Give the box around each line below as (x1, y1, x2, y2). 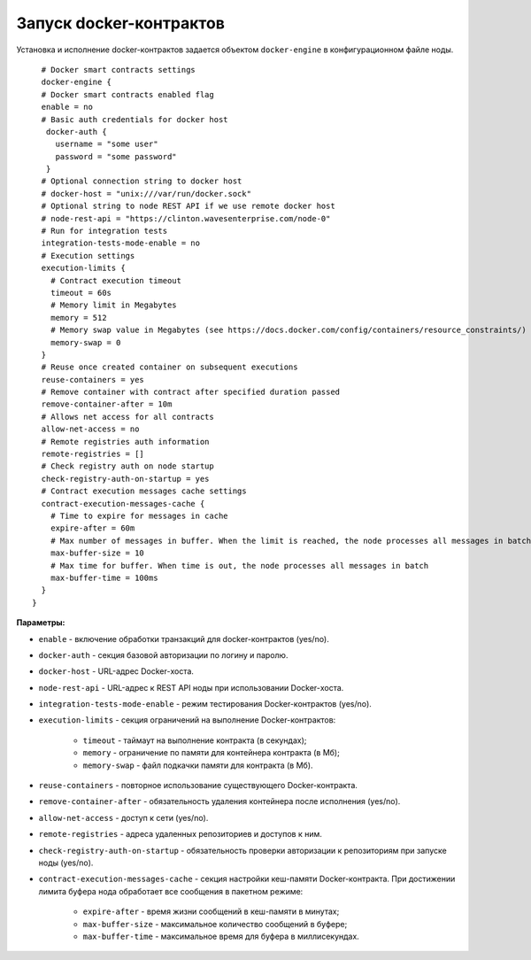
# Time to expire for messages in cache (50, 511, 229, 521)
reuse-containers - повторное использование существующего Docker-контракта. (38, 780, 358, 791)
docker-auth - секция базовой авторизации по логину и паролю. (38, 649, 289, 660)
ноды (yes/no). (38, 857, 94, 868)
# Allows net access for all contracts (41, 412, 214, 422)
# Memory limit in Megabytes (50, 300, 177, 310)
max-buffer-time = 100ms (50, 572, 158, 583)
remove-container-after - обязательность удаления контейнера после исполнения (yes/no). (38, 796, 401, 807)
